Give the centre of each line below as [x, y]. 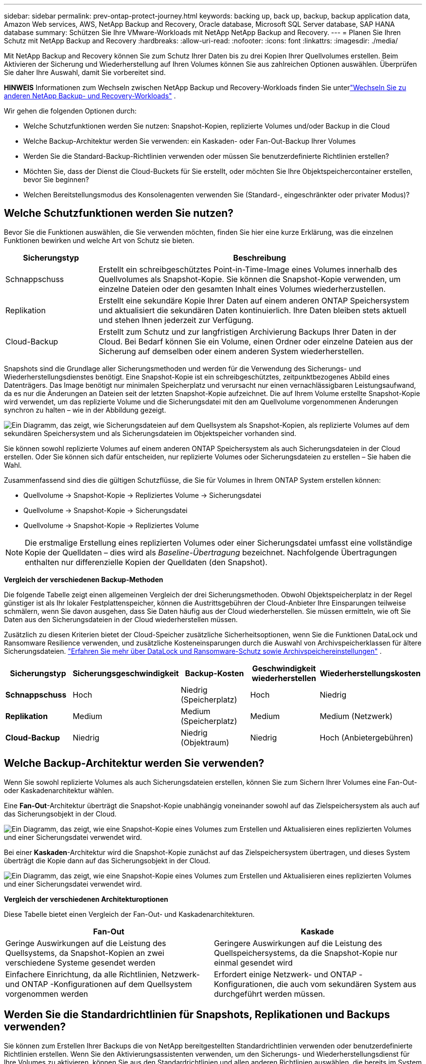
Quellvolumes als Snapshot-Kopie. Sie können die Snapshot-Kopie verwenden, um [249, 279]
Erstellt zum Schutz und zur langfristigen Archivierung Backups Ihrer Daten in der [247, 332]
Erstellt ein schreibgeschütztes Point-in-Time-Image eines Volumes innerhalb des [248, 269]
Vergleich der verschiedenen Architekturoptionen [86, 899]
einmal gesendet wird [253, 962]
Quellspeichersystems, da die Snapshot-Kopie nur [306, 953]
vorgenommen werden [47, 994]
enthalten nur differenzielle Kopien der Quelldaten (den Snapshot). [146, 562]
